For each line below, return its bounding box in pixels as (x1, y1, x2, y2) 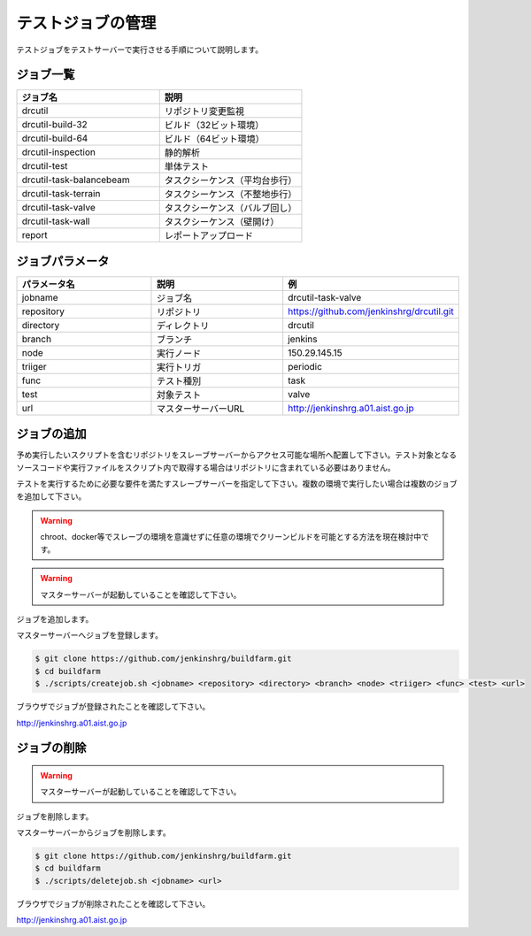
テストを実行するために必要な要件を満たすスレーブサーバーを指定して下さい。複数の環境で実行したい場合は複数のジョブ (16, 479, 458, 489)
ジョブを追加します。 (16, 614, 94, 624)
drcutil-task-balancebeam (21, 173, 130, 186)
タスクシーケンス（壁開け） (164, 216, 280, 228)
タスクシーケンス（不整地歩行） (164, 188, 297, 201)
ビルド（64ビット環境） (164, 133, 265, 145)
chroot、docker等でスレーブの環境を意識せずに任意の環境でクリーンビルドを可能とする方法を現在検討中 (40, 532, 422, 542)
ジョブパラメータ (16, 253, 110, 269)
